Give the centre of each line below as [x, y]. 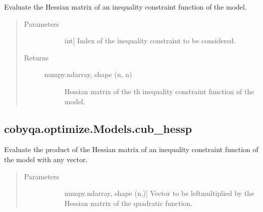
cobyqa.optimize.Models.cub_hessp [98, 128]
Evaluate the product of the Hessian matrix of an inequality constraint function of [131, 149]
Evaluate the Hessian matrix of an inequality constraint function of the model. [125, 7]
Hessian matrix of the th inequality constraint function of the [159, 91]
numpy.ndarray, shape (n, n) [88, 74]
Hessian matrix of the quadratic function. [128, 203]
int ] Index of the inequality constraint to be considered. [150, 41]
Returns [36, 57]
